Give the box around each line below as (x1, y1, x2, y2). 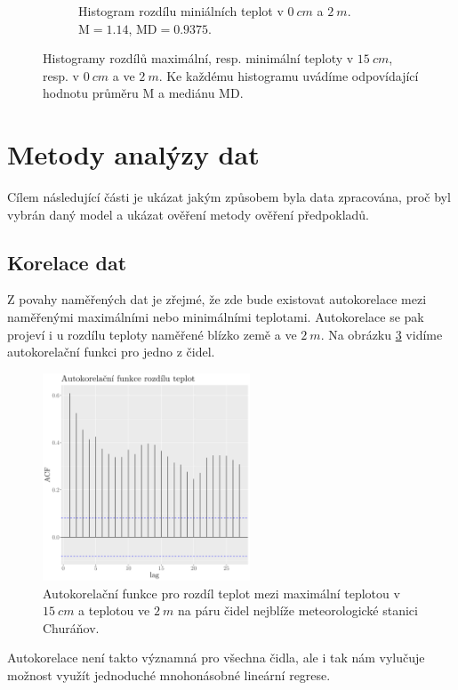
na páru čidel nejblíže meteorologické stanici (177, 601, 418, 620)
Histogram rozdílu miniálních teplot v (78, 2, 284, 20)
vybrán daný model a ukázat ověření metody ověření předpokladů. (7, 205, 369, 223)
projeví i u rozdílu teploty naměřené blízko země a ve (7, 325, 297, 343)
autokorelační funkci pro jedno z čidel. (7, 342, 215, 361)
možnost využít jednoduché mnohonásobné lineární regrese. (7, 666, 331, 685)
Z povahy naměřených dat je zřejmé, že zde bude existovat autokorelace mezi (7, 290, 427, 309)
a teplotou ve (78, 601, 150, 620)
